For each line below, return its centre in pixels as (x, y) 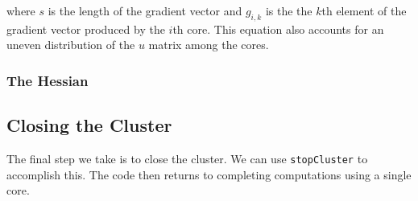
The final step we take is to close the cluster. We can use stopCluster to (187, 159)
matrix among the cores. (209, 45)
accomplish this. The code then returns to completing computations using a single (209, 174)
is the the (289, 10)
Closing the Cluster (89, 125)
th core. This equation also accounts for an (278, 29)
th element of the (364, 10)
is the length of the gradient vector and (145, 10)
